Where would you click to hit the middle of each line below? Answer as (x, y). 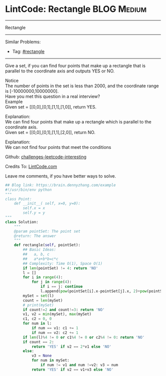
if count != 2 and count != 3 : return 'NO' (64, 310)
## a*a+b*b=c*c (41, 259)
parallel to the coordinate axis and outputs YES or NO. (60, 71)
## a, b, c (36, 254)
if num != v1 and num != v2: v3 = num (79, 365)
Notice (12, 80)
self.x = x (34, 208)
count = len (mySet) (43, 300)
